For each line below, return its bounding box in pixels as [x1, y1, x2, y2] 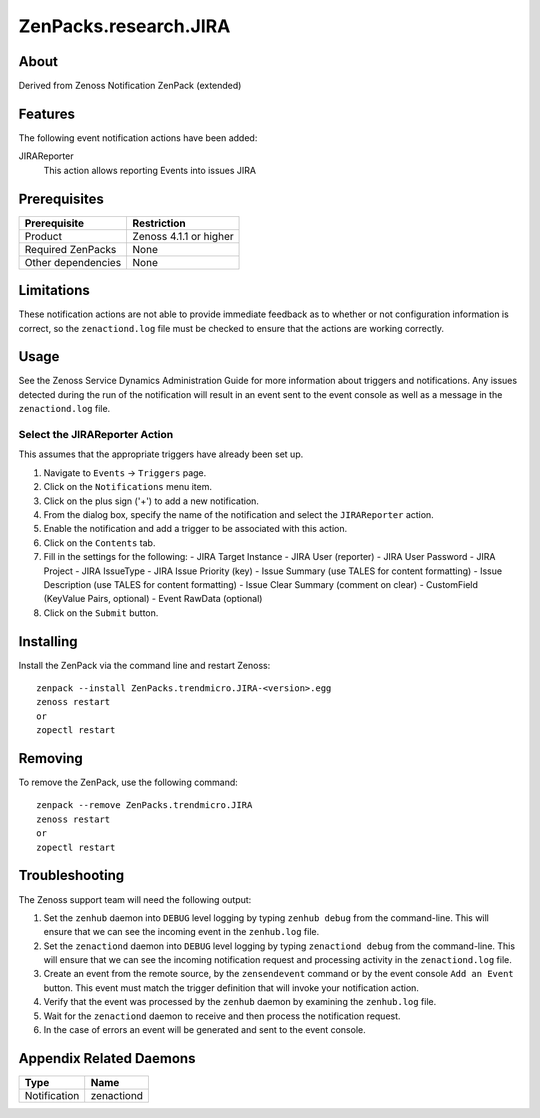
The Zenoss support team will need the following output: [18, 893, 252, 905]
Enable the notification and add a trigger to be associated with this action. [43, 523, 348, 535]
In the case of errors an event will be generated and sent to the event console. [43, 1024, 366, 1036]
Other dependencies [24, 255, 122, 269]
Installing [18, 633, 79, 650]
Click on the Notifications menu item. [43, 481, 212, 493]
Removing [18, 750, 84, 767]
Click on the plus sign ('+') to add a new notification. [43, 495, 260, 507]
